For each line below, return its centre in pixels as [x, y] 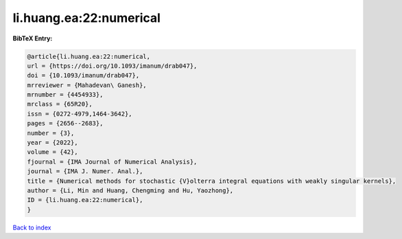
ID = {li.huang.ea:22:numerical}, [85, 200]
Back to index [32, 227]
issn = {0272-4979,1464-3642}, [80, 114]
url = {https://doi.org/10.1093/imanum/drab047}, [112, 66]
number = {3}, [51, 133]
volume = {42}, [52, 152]
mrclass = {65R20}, [60, 104]
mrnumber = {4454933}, [65, 95]
